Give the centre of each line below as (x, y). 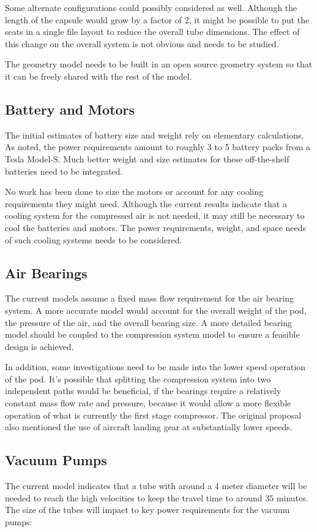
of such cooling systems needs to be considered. (94, 239)
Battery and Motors (70, 109)
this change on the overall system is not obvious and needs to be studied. (142, 43)
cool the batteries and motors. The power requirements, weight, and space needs (156, 227)
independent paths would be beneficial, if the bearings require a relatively (143, 391)
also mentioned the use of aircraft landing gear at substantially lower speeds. (149, 427)
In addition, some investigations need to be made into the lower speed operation (155, 367)
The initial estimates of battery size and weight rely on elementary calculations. (155, 135)
